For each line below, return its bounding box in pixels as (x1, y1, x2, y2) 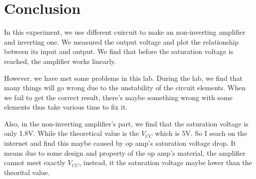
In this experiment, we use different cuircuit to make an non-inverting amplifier (4, 27, 246, 37)
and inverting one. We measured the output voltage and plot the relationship (4, 36, 239, 47)
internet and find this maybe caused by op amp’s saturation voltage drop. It (4, 138, 236, 148)
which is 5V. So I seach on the (155, 128, 248, 138)
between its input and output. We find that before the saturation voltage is (4, 46, 234, 57)
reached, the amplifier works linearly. (4, 56, 116, 66)
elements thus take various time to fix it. (4, 102, 128, 112)
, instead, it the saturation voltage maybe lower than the (79, 157, 252, 168)
